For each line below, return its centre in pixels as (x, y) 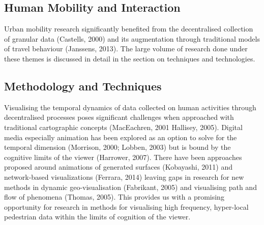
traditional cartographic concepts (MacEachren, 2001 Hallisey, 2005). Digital (123, 127)
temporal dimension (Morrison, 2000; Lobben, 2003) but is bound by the (118, 147)
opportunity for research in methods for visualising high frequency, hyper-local (126, 206)
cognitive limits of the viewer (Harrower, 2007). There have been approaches (123, 157)
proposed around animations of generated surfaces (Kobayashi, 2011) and (118, 167)
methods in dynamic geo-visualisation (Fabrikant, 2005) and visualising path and (130, 187)
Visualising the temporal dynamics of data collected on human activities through (130, 107)
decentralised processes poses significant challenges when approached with (119, 117)
